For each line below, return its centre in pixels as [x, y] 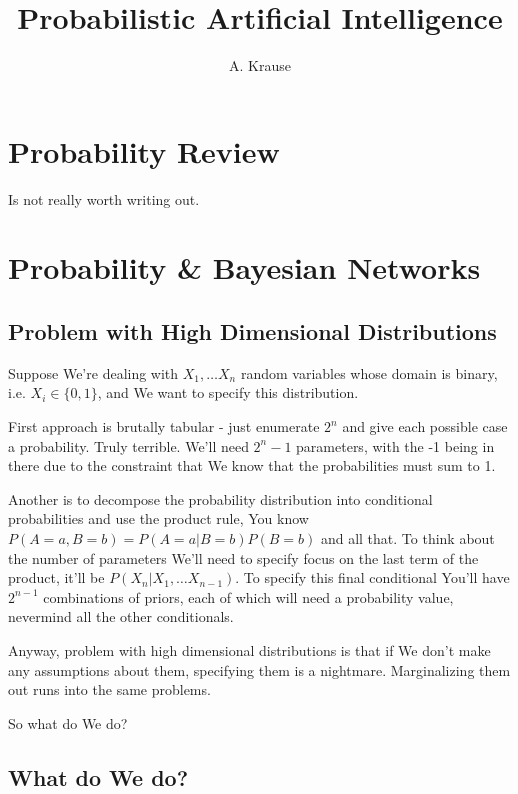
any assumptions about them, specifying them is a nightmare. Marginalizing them [259, 669]
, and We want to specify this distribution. [228, 392]
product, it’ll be [56, 577]
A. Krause [260, 65]
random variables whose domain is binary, [369, 372]
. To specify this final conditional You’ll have [372, 577]
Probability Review [144, 150]
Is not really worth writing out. [104, 198]
